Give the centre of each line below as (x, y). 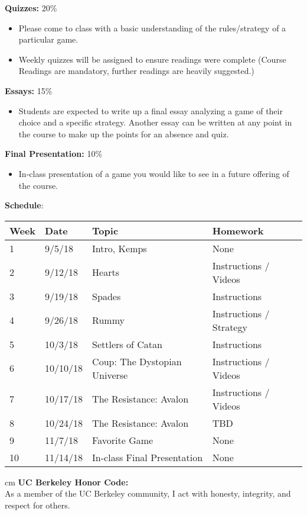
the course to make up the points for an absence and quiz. (124, 133)
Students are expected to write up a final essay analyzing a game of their (151, 110)
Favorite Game (123, 440)
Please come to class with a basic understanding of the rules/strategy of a (152, 28)
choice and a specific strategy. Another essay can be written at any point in (155, 122)
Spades (107, 296)
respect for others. (37, 505)
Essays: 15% (29, 90)
